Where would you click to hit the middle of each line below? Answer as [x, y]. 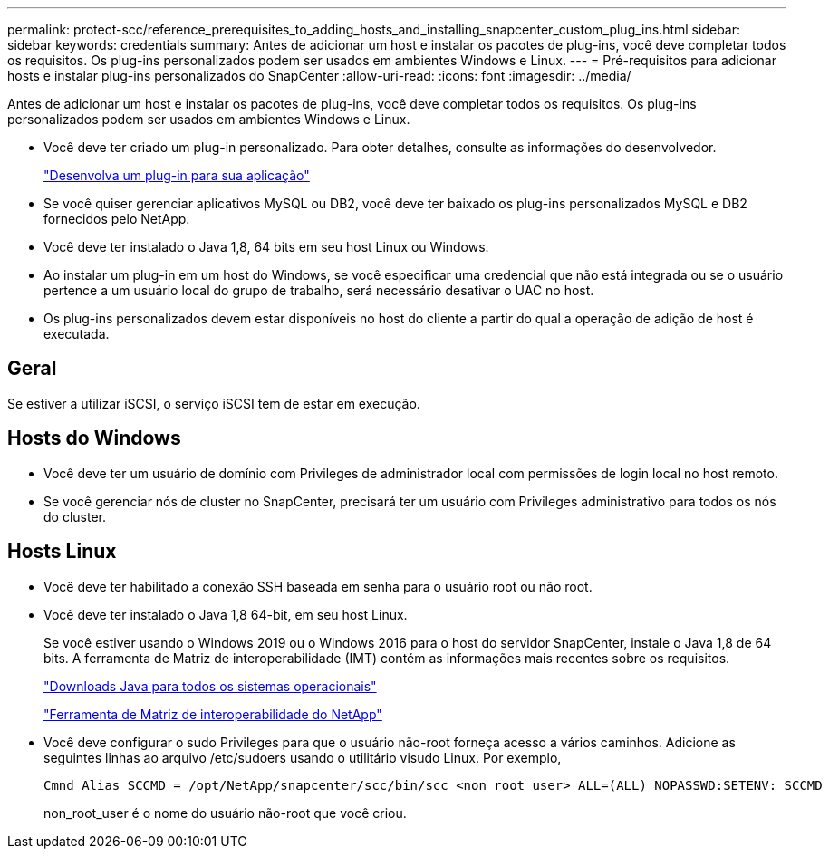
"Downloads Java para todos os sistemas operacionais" [210, 686]
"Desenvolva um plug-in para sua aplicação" [177, 175]
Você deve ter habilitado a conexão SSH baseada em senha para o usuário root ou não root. [318, 586]
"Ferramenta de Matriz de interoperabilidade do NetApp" [213, 714]
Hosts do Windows [94, 438]
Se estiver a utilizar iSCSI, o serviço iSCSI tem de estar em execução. [214, 403]
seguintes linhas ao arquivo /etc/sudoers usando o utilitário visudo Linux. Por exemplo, [303, 757]
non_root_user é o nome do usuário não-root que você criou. [225, 813]
